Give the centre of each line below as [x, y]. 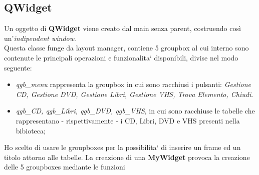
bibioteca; [31, 130]
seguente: [18, 67]
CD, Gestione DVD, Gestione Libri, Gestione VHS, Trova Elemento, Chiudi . [135, 94]
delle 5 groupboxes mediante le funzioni [65, 167]
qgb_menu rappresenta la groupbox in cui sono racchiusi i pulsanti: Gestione [134, 84]
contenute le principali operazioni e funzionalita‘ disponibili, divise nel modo [121, 57]
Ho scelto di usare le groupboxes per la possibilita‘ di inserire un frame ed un [122, 147]
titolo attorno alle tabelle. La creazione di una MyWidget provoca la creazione [127, 157]
